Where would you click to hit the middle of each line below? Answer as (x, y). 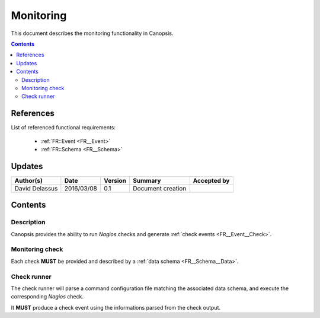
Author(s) (28, 180)
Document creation (160, 188)
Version (115, 180)
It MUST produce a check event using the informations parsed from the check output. (116, 307)
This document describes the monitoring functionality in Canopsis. (92, 33)
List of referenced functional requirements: (63, 128)
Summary (147, 180)
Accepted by (211, 180)
